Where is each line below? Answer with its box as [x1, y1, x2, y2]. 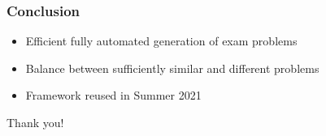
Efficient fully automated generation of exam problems [25, 32, 298, 49]
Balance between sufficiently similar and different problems [25, 59, 319, 76]
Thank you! [7, 114, 64, 130]
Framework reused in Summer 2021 [25, 87, 202, 104]
